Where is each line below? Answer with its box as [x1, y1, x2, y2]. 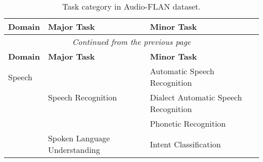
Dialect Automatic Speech [150, 91, 242, 103]
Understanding [48, 144, 100, 155]
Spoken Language [48, 132, 110, 144]
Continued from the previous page [72, 36, 191, 47]
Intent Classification [150, 138, 221, 150]
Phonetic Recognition [150, 118, 226, 129]
